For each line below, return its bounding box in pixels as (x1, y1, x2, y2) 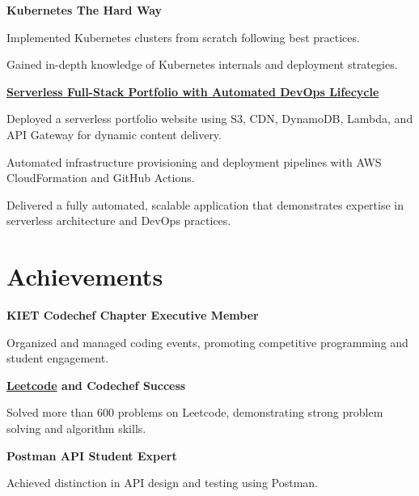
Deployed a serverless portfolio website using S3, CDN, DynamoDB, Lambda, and (6, 110, 413, 127)
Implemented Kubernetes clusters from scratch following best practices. (6, 28, 360, 45)
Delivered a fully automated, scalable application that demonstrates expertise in (6, 196, 404, 213)
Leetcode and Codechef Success (6, 376, 186, 393)
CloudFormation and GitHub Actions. (6, 169, 195, 186)
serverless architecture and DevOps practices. (6, 212, 231, 229)
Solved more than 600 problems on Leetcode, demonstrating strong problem (6, 404, 383, 421)
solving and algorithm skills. (6, 420, 146, 437)
